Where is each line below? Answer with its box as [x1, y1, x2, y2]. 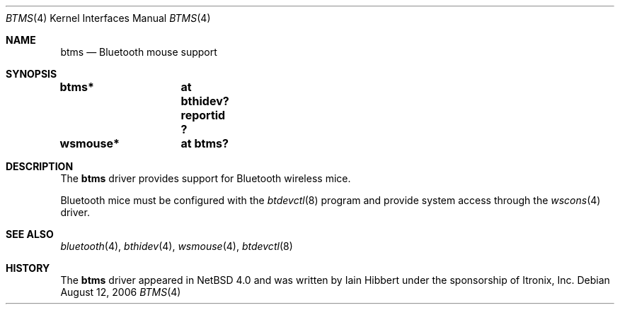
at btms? [180, 136, 229, 150]
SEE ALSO [6, 228, 54, 240]
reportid [180, 108, 226, 122]
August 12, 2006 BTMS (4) [60, 286, 181, 298]
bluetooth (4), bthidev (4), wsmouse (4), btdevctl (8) [60, 240, 293, 252]
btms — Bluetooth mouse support [60, 46, 217, 58]
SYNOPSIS [6, 68, 57, 80]
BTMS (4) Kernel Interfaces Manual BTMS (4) [6, 12, 211, 24]
